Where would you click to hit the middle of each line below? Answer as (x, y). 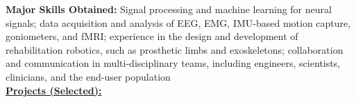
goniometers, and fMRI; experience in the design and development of (152, 36)
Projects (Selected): (54, 90)
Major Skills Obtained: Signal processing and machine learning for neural (169, 9)
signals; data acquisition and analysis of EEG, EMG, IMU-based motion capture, (178, 22)
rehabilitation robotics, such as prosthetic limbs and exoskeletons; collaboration (175, 49)
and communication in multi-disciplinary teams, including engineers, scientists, (173, 63)
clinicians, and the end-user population (88, 76)
